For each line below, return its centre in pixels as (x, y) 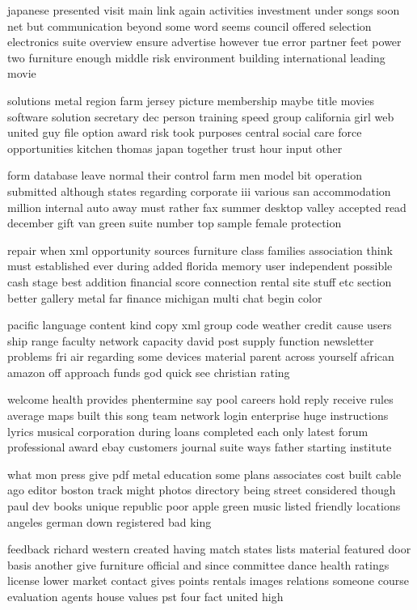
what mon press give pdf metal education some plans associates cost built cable (204, 474)
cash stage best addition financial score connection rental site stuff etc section (200, 281)
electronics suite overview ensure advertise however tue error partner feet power (204, 42)
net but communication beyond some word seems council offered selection (190, 25)
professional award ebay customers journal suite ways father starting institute (200, 447)
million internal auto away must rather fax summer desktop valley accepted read (207, 207)
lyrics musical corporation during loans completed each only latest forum (188, 431)
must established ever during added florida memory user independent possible (200, 266)
